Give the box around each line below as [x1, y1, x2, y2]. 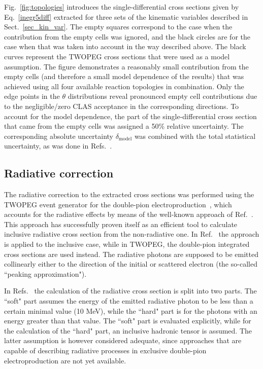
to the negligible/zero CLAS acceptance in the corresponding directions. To [4, 100, 239, 111]
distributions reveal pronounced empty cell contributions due [68, 91, 257, 101]
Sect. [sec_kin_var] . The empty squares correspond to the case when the [4, 21, 233, 32]
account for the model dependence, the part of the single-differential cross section [4, 110, 257, 121]
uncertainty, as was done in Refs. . [4, 140, 112, 151]
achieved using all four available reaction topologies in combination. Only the [4, 81, 244, 91]
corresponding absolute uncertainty [4, 130, 113, 141]
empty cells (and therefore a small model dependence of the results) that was [4, 71, 244, 82]
